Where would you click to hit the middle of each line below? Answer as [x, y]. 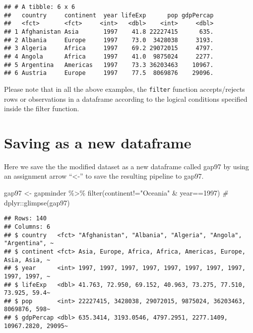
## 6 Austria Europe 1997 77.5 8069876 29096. [109, 73]
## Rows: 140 [25, 219]
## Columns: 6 [27, 227]
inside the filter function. [42, 108]
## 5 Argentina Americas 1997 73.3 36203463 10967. [109, 65]
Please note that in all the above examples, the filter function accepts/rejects [125, 89]
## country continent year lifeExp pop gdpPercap [109, 15]
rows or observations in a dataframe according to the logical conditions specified [126, 99]
